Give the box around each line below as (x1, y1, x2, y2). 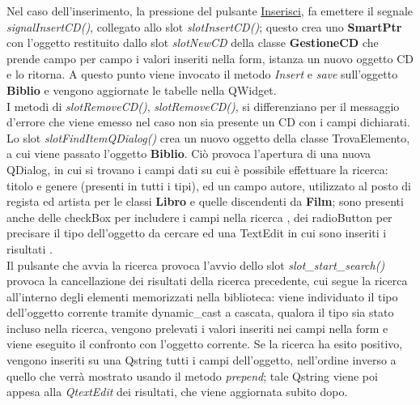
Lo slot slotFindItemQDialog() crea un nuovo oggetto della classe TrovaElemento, (6, 129, 410, 146)
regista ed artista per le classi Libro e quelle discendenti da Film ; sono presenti (6, 193, 404, 210)
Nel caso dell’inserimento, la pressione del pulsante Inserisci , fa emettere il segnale (6, 2, 413, 19)
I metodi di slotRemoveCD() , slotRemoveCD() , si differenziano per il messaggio (6, 97, 400, 114)
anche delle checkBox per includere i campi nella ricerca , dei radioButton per (6, 208, 392, 225)
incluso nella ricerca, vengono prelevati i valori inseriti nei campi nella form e (6, 319, 388, 336)
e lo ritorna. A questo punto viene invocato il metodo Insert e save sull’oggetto (6, 66, 398, 83)
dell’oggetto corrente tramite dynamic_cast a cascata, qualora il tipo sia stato (6, 304, 394, 321)
